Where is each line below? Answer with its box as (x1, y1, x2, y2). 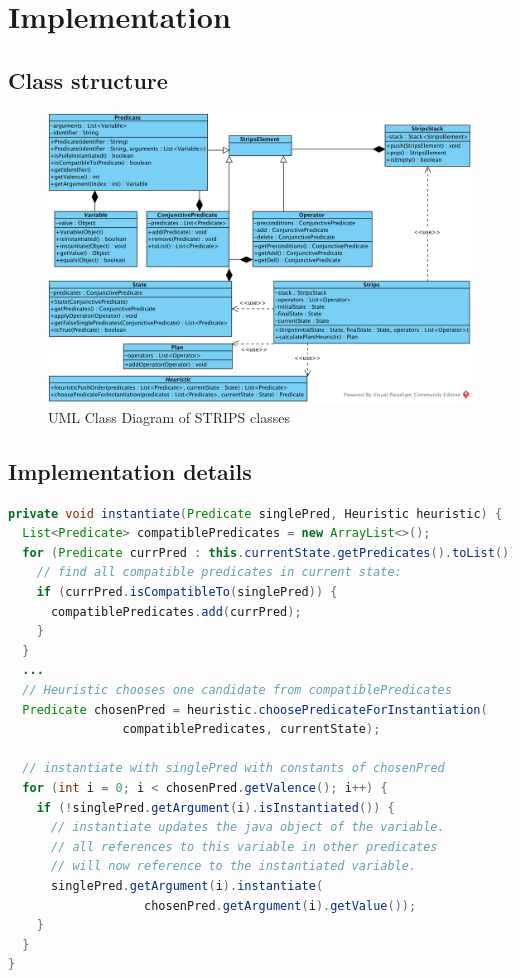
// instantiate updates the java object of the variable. (50, 820, 445, 835)
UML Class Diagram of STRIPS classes (48, 406, 290, 427)
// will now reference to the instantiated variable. (50, 859, 417, 874)
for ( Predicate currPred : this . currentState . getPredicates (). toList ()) (22, 545, 517, 560)
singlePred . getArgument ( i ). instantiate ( (50, 878, 324, 893)
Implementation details (8, 455, 252, 486)
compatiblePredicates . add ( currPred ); (50, 604, 302, 619)
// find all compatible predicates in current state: (36, 565, 402, 580)
